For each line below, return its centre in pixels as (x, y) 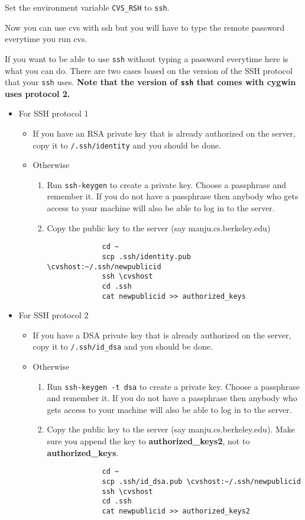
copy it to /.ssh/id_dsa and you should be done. (123, 346)
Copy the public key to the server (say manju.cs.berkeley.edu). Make (171, 429)
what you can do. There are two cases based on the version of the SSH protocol (149, 70)
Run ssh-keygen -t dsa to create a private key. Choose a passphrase (173, 386)
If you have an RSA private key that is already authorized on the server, (164, 133)
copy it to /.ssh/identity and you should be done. (127, 145)
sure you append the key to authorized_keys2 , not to (148, 441)
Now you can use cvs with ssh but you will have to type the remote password (145, 27)
